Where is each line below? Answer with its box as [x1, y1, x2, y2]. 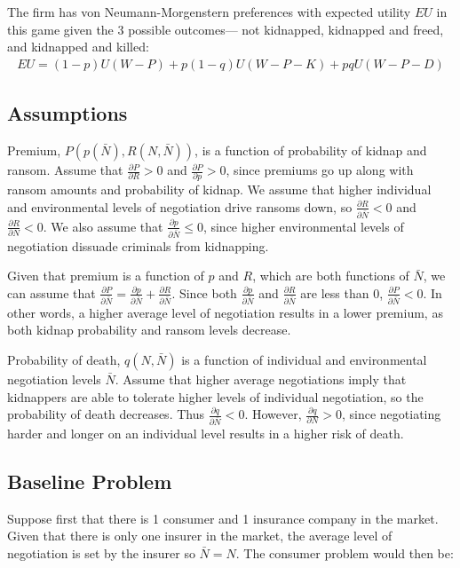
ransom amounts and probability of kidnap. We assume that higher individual [7, 180, 432, 199]
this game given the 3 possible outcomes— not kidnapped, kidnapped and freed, [7, 20, 444, 38]
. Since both [171, 283, 237, 302]
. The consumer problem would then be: [235, 543, 454, 562]
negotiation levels [7, 369, 101, 388]
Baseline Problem [7, 467, 172, 494]
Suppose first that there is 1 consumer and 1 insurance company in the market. [7, 509, 439, 527]
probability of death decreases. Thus [7, 405, 204, 423]
